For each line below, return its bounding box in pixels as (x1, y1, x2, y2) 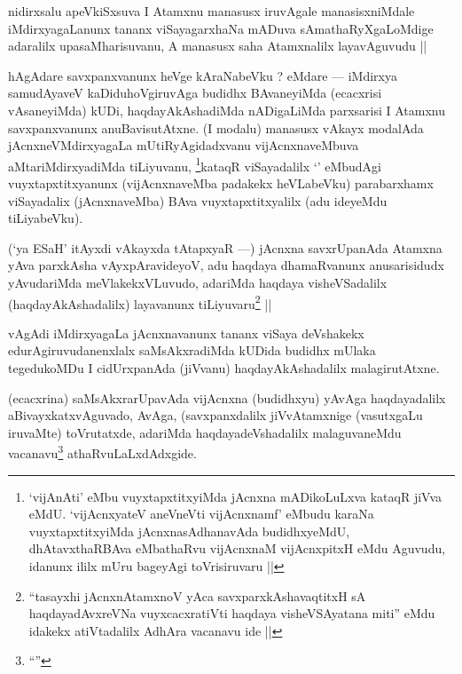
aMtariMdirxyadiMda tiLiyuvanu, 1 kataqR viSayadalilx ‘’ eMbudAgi (8, 154, 381, 175)
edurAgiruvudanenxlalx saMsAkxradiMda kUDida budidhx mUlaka (8, 341, 376, 360)
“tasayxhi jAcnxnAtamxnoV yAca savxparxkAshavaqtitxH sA (28, 586, 366, 605)
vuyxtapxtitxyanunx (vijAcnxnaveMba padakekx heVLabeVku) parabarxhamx (8, 174, 434, 192)
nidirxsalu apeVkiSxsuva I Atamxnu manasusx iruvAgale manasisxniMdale (8, 2, 415, 20)
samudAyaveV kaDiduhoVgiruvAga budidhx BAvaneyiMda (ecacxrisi (8, 83, 382, 102)
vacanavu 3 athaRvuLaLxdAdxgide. (8, 441, 197, 463)
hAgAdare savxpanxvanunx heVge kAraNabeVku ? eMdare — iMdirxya (8, 66, 397, 84)
